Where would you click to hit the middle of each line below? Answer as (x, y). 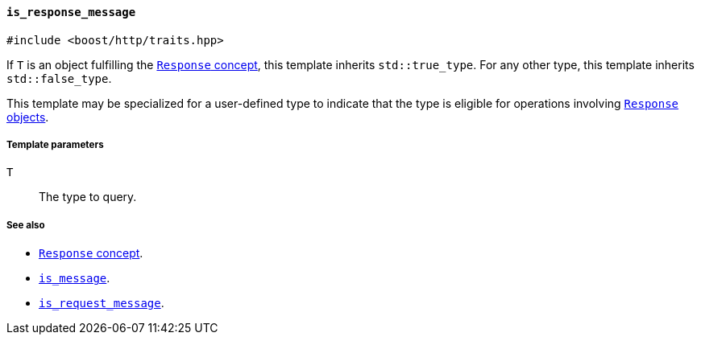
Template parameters (55, 145)
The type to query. (88, 197)
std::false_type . (59, 78)
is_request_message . (102, 303)
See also (26, 225)
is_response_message (71, 12)
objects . (28, 117)
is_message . (75, 278)
